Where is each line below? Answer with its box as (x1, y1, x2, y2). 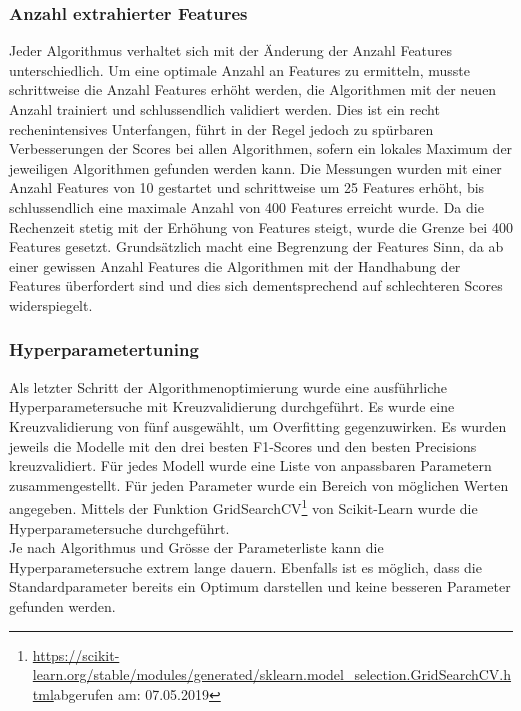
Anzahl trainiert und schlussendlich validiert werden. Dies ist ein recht (9, 99, 440, 119)
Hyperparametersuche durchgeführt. (9, 517, 230, 538)
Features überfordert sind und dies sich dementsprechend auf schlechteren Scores (9, 275, 503, 296)
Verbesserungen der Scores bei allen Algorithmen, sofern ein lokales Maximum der (9, 138, 513, 159)
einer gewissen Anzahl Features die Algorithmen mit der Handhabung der (9, 255, 461, 276)
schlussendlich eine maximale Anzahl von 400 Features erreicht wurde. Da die (9, 196, 484, 217)
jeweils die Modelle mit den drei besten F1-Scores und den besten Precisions (9, 435, 477, 456)
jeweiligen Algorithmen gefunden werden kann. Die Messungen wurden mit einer (9, 157, 502, 178)
